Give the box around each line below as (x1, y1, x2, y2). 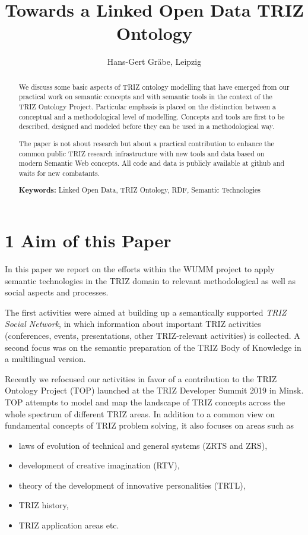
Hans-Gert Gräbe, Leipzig (107, 55, 202, 68)
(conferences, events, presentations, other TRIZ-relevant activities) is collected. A (5, 329, 300, 341)
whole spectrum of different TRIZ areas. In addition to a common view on (5, 407, 275, 420)
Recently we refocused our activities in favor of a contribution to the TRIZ (5, 372, 277, 385)
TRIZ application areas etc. (18, 519, 119, 531)
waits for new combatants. (18, 168, 100, 178)
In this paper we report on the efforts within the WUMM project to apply (5, 262, 275, 275)
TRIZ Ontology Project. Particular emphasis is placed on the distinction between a (18, 102, 277, 112)
